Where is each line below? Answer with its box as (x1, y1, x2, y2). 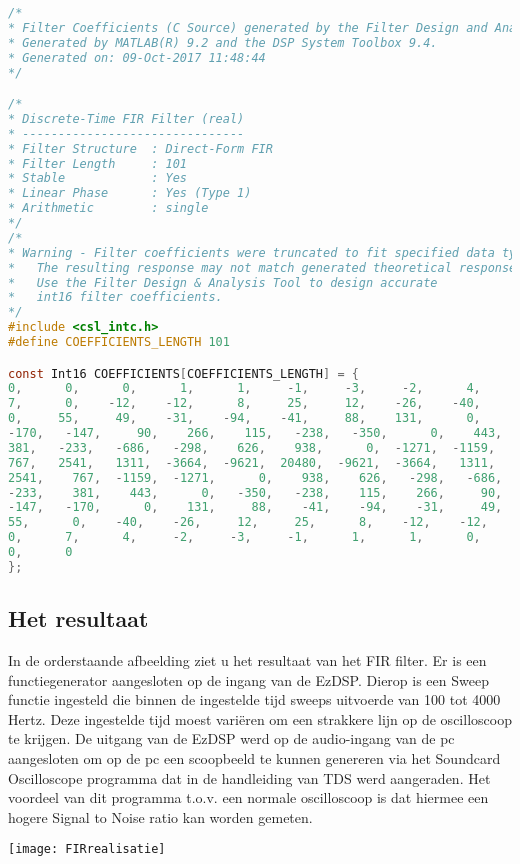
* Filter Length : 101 (8, 156, 187, 171)
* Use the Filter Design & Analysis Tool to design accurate (8, 275, 438, 290)
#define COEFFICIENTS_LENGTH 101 (8, 335, 230, 350)
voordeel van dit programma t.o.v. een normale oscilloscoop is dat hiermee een (8, 787, 489, 808)
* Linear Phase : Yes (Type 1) (8, 186, 252, 201)
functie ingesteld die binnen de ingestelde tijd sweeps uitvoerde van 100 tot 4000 (8, 689, 501, 710)
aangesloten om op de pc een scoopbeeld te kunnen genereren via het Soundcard (8, 747, 501, 768)
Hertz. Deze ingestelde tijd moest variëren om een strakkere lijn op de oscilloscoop (8, 708, 512, 729)
